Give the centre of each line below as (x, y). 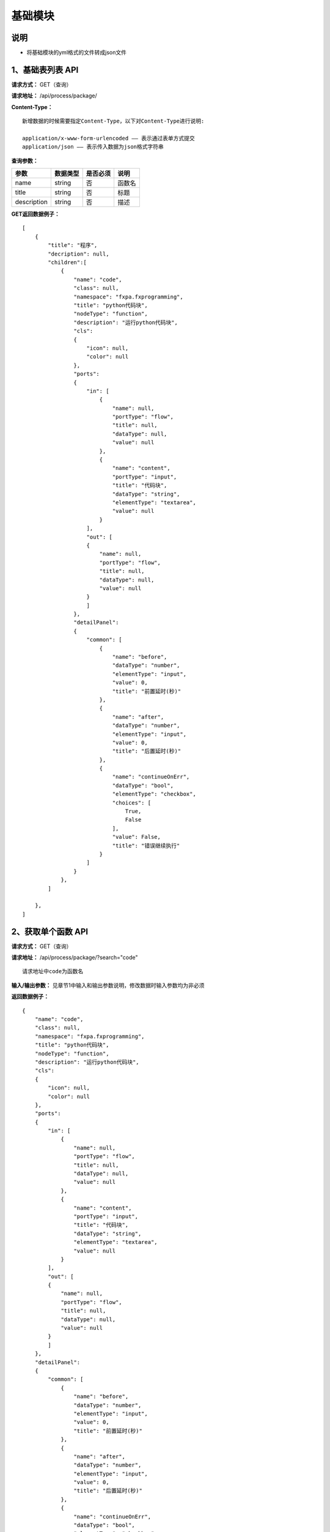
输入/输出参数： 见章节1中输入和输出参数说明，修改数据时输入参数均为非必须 (108, 985)
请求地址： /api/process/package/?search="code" (75, 957)
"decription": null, (79, 254)
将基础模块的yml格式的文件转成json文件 (76, 53)
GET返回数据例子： (36, 214)
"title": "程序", (73, 245)
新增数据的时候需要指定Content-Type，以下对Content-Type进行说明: (113, 121)
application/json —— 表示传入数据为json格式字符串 (93, 147)
